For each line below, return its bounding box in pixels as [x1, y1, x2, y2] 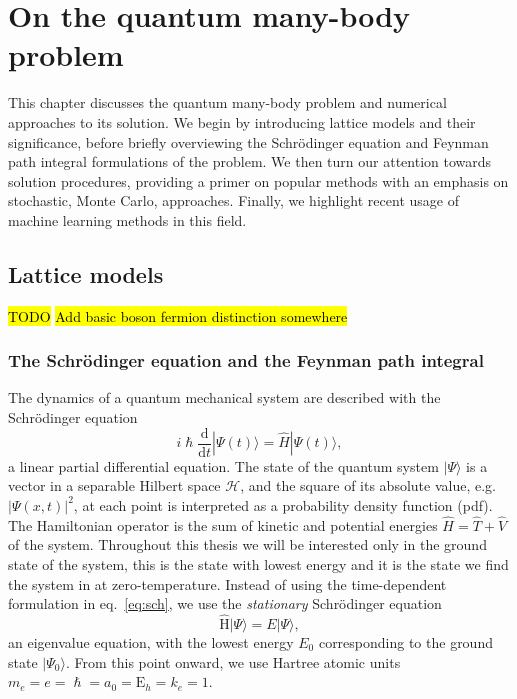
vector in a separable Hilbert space [8, 475, 221, 496]
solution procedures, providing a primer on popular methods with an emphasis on [8, 170, 509, 191]
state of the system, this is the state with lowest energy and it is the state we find [8, 553, 509, 574]
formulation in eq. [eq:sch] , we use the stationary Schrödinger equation [8, 593, 442, 614]
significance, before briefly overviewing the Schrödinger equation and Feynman [8, 131, 489, 152]
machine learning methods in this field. [8, 209, 247, 230]
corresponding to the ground [318, 631, 493, 652]
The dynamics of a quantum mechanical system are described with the [8, 387, 441, 408]
